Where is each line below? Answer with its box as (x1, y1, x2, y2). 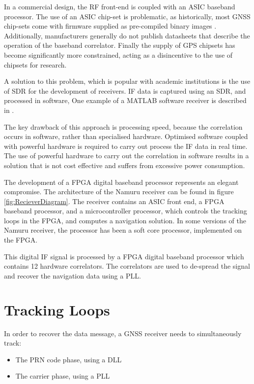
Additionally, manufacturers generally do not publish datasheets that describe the (4, 30, 250, 40)
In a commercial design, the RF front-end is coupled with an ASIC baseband (4, 1, 235, 11)
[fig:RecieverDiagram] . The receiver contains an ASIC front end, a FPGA (4, 196, 225, 206)
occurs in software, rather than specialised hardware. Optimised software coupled (4, 131, 248, 141)
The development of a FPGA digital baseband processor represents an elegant (4, 176, 239, 187)
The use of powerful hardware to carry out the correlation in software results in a (4, 150, 249, 161)
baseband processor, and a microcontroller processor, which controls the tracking (4, 206, 247, 216)
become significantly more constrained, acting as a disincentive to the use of (4, 49, 233, 60)
